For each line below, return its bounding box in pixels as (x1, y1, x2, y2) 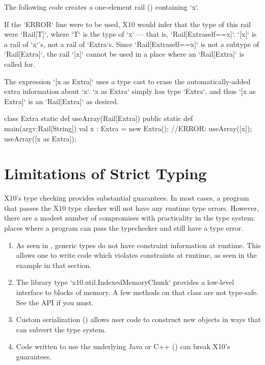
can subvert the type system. (16, 324, 107, 334)
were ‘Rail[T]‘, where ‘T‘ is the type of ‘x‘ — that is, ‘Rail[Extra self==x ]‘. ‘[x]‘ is (4, 29, 257, 39)
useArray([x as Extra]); (4, 133, 76, 143)
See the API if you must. (16, 297, 94, 307)
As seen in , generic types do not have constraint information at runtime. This (16, 239, 261, 250)
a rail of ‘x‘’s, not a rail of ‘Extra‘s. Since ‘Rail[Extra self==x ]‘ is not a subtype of (4, 38, 259, 49)
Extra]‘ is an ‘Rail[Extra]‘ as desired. (4, 95, 119, 106)
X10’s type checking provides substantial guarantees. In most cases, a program (4, 192, 249, 203)
